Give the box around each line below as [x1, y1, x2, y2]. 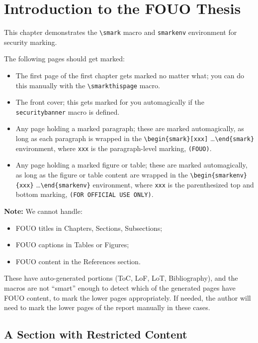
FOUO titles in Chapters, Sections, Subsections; [15, 222, 163, 233]
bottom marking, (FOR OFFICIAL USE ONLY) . [15, 189, 154, 199]
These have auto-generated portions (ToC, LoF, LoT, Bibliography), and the [4, 273, 238, 283]
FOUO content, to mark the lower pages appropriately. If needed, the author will [4, 292, 251, 303]
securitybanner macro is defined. [15, 106, 120, 117]
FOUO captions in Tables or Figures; [15, 239, 129, 250]
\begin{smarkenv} [190, 171, 248, 179]
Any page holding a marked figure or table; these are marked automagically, [15, 160, 248, 170]
